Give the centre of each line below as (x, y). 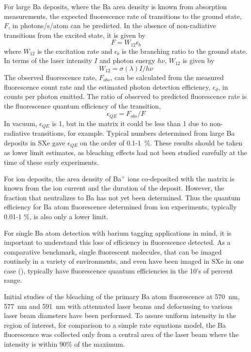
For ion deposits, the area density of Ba (63, 178)
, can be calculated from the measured (167, 77)
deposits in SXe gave (35, 142)
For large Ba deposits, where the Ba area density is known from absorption (116, 6)
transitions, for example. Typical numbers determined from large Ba (133, 133)
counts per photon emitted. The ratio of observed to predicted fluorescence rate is (125, 96)
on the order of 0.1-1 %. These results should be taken (161, 142)
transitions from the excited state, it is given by (75, 35)
